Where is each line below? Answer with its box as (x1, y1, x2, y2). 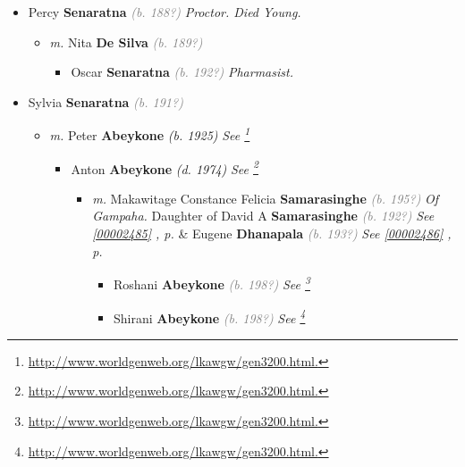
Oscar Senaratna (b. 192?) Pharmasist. (71, 63, 293, 81)
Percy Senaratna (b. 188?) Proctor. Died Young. (28, 3, 301, 21)
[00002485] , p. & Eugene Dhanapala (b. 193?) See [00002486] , (92, 224, 452, 243)
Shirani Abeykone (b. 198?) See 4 (113, 305, 306, 327)
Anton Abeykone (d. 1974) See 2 (71, 156, 258, 178)
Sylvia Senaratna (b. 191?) (28, 92, 183, 111)
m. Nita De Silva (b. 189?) (49, 32, 203, 51)
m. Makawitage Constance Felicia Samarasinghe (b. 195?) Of (92, 188, 439, 207)
